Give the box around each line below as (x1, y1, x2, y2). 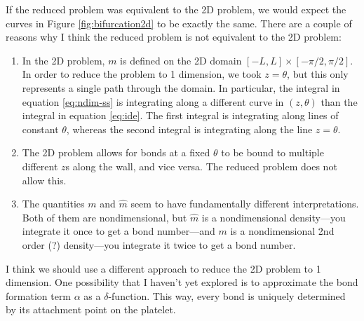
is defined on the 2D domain (120, 53, 242, 67)
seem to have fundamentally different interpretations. (130, 196, 359, 211)
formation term (6, 288, 72, 303)
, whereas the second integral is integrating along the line (66, 121, 313, 136)
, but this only (287, 67, 349, 81)
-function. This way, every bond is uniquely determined (108, 288, 346, 303)
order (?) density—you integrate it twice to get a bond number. (22, 237, 296, 252)
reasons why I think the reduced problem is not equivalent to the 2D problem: (6, 29, 342, 44)
